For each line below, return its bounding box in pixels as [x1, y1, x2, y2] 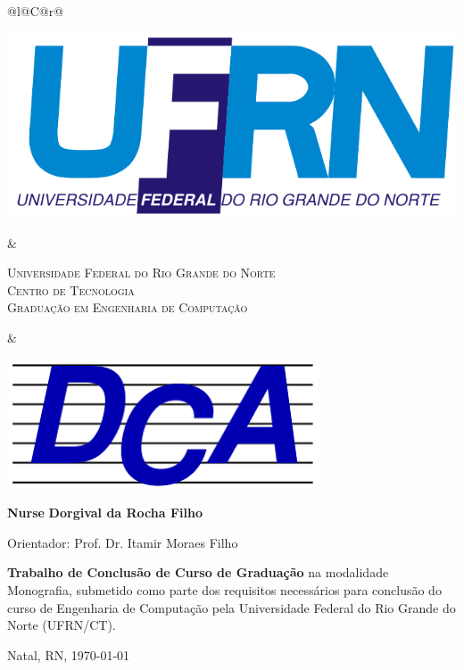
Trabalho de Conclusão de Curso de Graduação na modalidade [7, 563, 389, 582]
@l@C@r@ [7, 2, 64, 20]
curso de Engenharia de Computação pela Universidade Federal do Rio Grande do [7, 598, 456, 616]
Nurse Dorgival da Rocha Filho [7, 503, 203, 522]
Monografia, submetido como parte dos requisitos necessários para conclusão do [7, 581, 442, 600]
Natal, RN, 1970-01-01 [7, 645, 130, 664]
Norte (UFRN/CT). [7, 616, 116, 634]
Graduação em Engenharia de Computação [7, 298, 248, 317]
